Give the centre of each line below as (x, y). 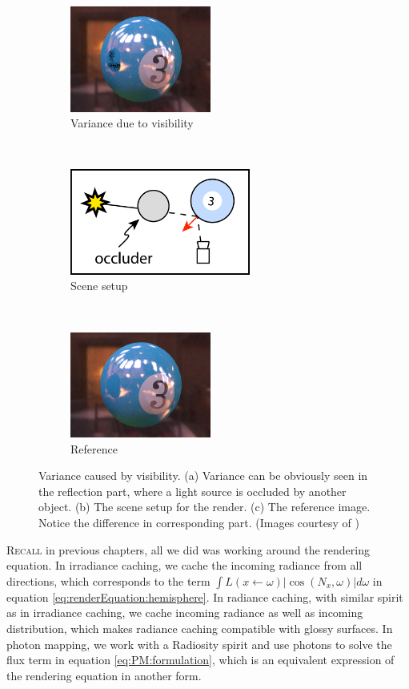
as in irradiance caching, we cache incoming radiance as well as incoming (185, 612)
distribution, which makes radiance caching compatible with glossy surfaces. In (200, 629)
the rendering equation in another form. (104, 675)
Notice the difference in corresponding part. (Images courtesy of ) (199, 523)
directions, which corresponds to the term (108, 580)
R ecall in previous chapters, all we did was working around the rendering (188, 549)
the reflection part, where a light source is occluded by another (192, 491)
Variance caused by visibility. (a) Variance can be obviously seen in (203, 475)
